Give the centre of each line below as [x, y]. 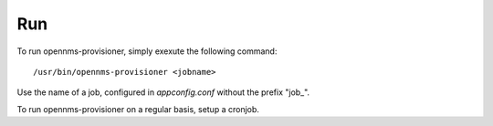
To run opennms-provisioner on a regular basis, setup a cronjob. [138, 109]
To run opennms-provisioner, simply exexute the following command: [147, 51]
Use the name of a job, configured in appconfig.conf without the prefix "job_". [163, 92]
